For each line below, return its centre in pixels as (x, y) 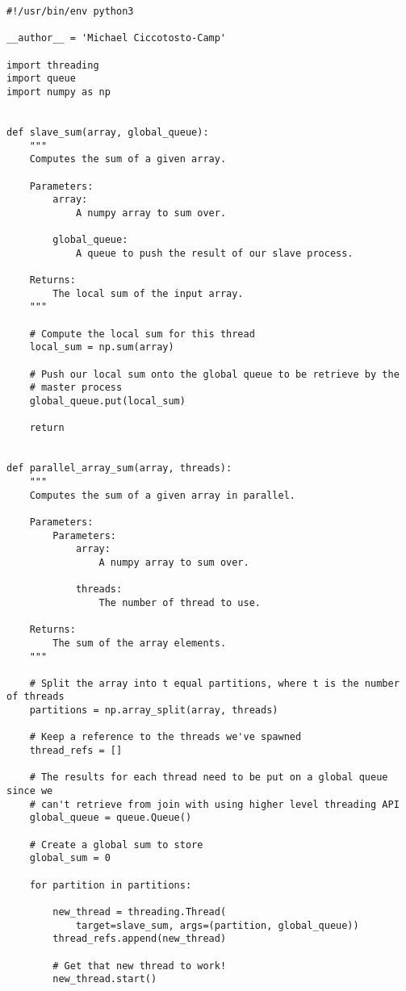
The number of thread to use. (180, 602)
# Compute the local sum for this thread (142, 334)
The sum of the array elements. (140, 643)
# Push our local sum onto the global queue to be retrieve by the (214, 374)
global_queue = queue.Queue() (111, 818)
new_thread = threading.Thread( (140, 912)
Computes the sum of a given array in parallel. (162, 495)
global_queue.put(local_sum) (107, 401)
